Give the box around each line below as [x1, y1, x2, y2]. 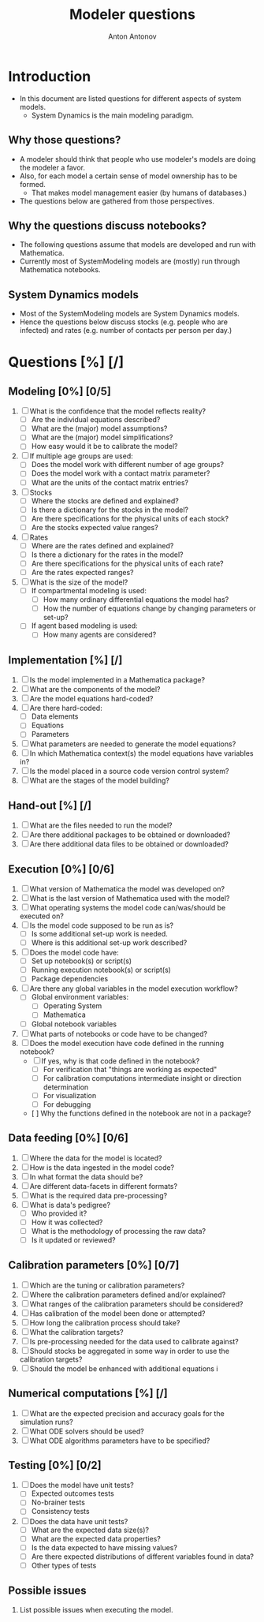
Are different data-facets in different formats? [29, 1181, 178, 1190]
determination [43, 1082, 89, 1092]
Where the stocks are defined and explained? [31, 495, 179, 506]
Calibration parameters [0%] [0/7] [8, 1258, 180, 1272]
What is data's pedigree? [29, 1200, 111, 1209]
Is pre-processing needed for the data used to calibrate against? [29, 1336, 239, 1346]
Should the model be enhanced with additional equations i [29, 1363, 218, 1373]
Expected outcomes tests [31, 1489, 114, 1498]
